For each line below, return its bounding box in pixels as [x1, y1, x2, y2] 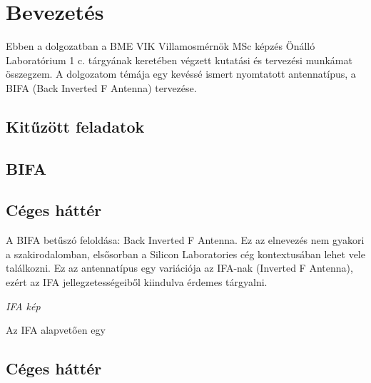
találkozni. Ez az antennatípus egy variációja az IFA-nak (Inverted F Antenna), [6, 260, 353, 275]
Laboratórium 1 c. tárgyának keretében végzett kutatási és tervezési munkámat [6, 52, 352, 67]
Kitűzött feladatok [6, 115, 145, 137]
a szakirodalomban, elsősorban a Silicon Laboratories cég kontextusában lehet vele [6, 246, 365, 261]
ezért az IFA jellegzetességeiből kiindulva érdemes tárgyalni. [6, 275, 268, 290]
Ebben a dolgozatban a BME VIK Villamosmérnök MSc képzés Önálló [6, 39, 315, 53]
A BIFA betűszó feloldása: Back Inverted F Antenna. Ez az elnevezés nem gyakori [6, 233, 365, 247]
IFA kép [6, 298, 41, 313]
